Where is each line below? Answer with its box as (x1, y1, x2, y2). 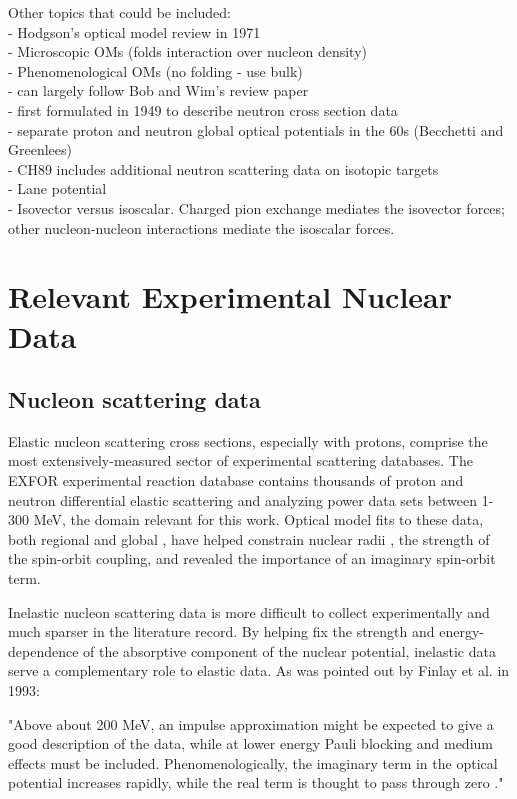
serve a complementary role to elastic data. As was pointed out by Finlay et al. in (8, 660, 510, 681)
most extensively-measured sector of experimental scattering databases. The (8, 450, 473, 471)
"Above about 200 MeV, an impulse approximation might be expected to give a (8, 713, 494, 734)
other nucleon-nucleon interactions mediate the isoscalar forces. (8, 217, 395, 238)
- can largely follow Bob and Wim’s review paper (8, 80, 309, 101)
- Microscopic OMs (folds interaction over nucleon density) (8, 41, 367, 62)
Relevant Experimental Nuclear (8, 276, 453, 317)
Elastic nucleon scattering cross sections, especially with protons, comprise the (8, 430, 488, 451)
